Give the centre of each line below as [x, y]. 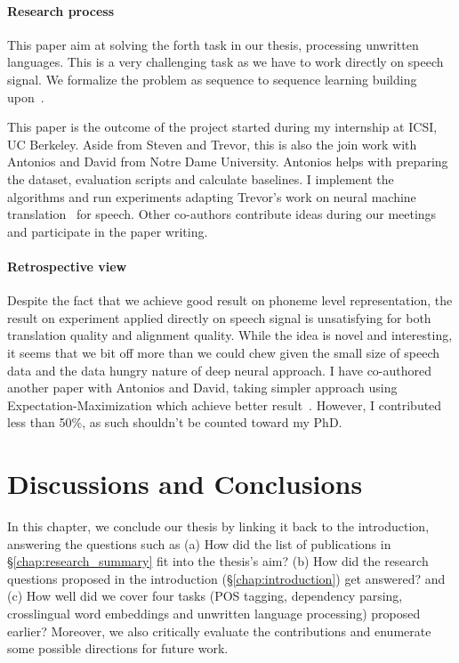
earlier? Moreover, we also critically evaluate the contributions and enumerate [219, 631]
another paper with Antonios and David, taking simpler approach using [202, 388]
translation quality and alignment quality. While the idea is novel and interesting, [230, 335]
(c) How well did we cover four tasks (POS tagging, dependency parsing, [205, 596]
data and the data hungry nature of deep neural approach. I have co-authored [220, 370]
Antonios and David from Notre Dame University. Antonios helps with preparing [228, 162]
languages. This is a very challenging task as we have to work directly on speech [225, 62]
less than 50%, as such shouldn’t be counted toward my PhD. [175, 422]
